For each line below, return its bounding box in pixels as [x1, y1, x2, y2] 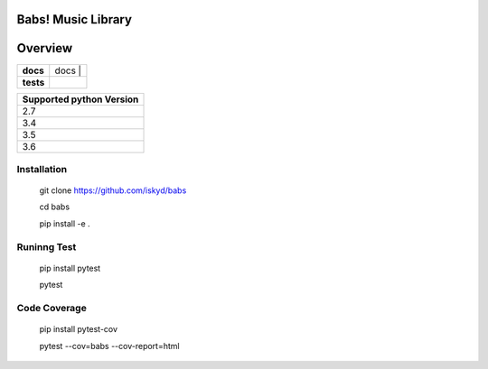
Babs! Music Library [16, 12, 133, 27]
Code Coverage [16, 301, 88, 314]
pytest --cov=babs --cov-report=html [39, 340, 180, 351]
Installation [16, 162, 68, 175]
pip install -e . [39, 217, 90, 229]
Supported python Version [22, 93, 139, 106]
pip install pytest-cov [39, 324, 117, 335]
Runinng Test [16, 240, 77, 253]
